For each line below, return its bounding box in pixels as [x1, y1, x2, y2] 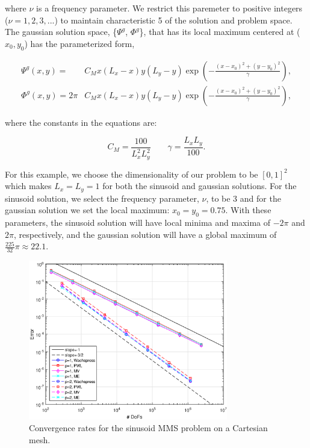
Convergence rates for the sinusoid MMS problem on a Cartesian [29, 422, 268, 434]
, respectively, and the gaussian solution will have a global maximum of [13, 228, 277, 240]
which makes [5, 179, 52, 192]
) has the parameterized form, [24, 37, 135, 49]
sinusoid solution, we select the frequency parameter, [5, 191, 199, 204]
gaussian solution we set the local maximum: [5, 204, 170, 216]
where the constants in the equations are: [5, 116, 157, 128]
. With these [225, 204, 271, 216]
